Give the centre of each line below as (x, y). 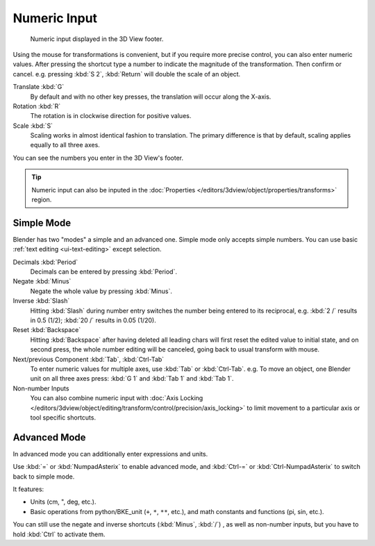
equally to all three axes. (65, 145)
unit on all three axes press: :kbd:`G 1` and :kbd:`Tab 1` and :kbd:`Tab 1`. (132, 379)
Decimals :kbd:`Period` (45, 262)
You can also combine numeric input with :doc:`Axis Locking (117, 398)
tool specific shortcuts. (63, 417)
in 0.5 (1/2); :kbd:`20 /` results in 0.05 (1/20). (93, 320)
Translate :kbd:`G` (39, 87)
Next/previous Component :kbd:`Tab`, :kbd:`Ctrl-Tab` (89, 359)
